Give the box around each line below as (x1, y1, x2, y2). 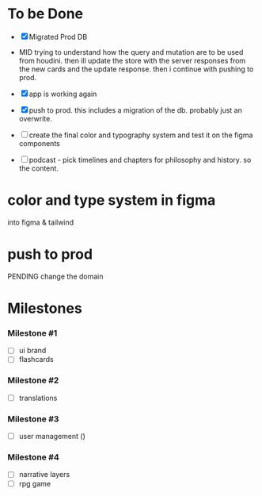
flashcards (18, 355, 54, 364)
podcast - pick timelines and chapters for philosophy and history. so (28, 155, 252, 164)
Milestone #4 (7, 452, 60, 463)
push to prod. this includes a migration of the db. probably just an (28, 105, 242, 115)
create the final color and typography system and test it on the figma (28, 130, 253, 140)
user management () (18, 432, 86, 441)
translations (18, 393, 58, 402)
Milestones (7, 299, 82, 317)
